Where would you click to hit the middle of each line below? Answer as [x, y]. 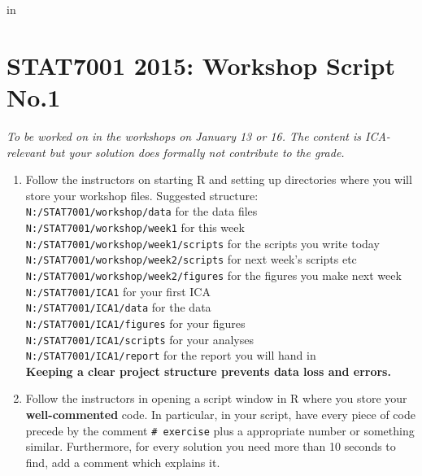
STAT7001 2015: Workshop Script [201, 65]
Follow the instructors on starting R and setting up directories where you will [219, 179]
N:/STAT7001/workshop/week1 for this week [135, 227]
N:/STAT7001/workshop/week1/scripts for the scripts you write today [202, 243]
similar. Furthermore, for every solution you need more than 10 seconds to [211, 446]
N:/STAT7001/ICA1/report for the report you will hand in [171, 355]
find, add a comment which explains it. [123, 462]
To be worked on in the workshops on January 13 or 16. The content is [184, 135]
